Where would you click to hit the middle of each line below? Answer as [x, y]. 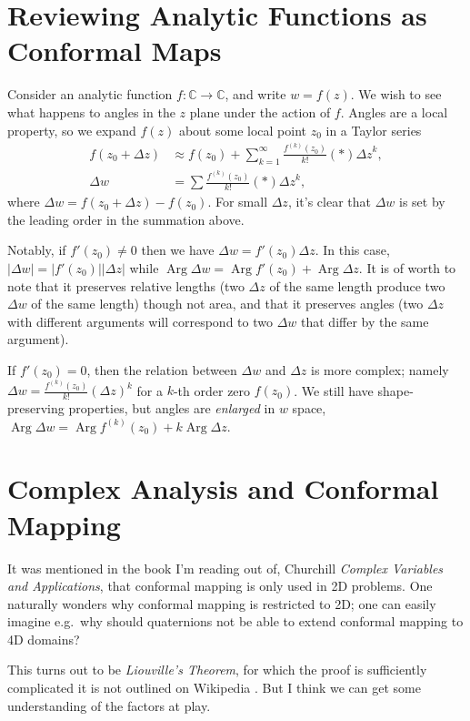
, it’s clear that [329, 202]
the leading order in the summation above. [126, 219]
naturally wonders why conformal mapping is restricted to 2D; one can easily [222, 603]
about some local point [242, 130]
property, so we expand [72, 130]
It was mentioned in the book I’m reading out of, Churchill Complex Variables [225, 568]
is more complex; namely [380, 369]
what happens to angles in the [91, 112]
